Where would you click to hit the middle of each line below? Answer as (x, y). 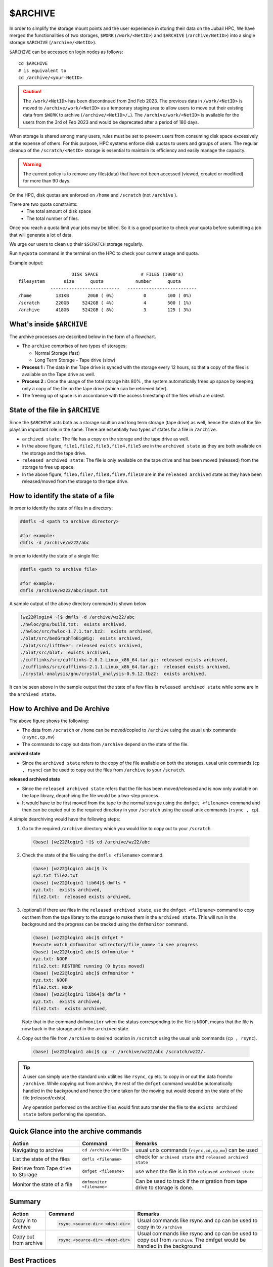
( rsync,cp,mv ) (38, 737)
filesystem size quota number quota (100, 282)
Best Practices (33, 1260)
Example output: (26, 263)
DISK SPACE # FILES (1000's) (128, 274)
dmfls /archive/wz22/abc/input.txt (64, 591)
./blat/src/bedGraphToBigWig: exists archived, (81, 638)
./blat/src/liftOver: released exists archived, (81, 645)
